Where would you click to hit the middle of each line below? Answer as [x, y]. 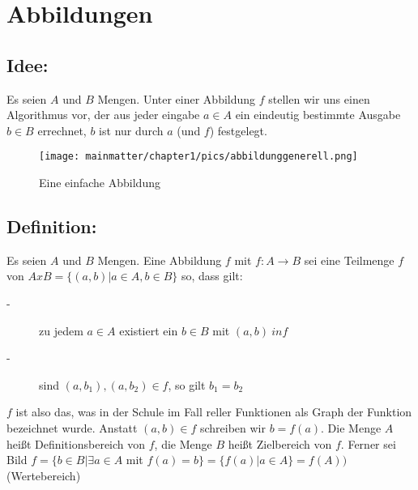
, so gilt [187, 384]
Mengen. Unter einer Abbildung [177, 98]
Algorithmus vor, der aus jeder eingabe [103, 115]
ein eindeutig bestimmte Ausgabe [318, 115]
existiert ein [149, 330]
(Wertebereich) [44, 475]
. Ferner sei [368, 443]
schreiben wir [232, 427]
